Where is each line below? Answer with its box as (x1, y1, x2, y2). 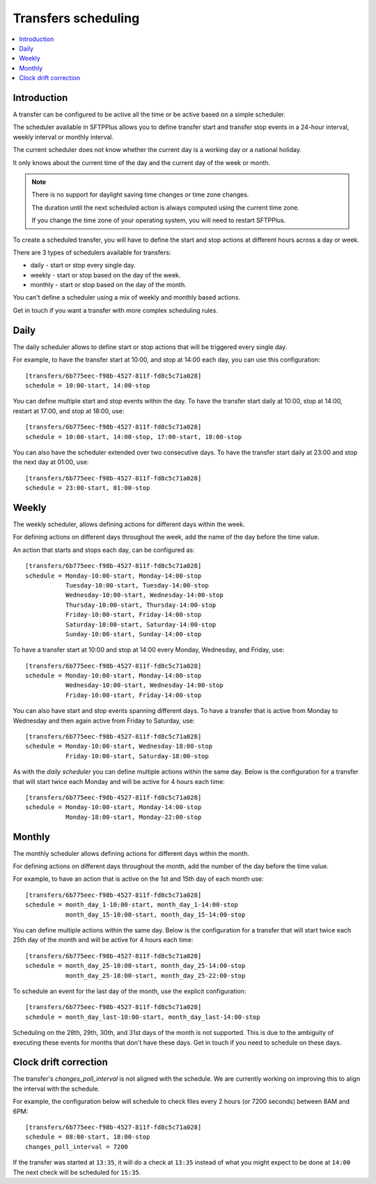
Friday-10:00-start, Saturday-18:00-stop (65, 752, 209, 760)
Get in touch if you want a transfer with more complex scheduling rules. (13, 306, 219, 314)
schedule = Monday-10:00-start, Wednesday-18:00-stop (25, 742, 212, 751)
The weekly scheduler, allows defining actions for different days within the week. (13, 520, 245, 528)
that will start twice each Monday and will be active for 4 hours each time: (13, 777, 226, 785)
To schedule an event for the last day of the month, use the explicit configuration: (13, 987, 246, 995)
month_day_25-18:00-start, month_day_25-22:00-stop (65, 971, 246, 979)
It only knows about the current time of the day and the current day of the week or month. (13, 158, 271, 167)
